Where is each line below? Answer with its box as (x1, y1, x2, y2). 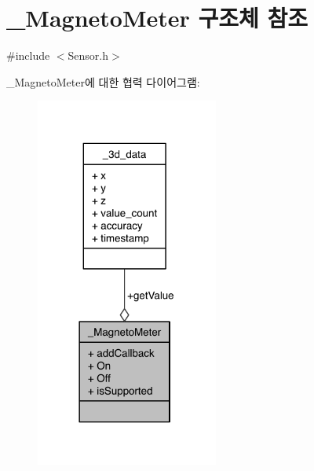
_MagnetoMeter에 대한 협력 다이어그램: (6, 73, 200, 90)
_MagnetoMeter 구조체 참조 (6, 2, 309, 34)
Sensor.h (68, 47, 109, 64)
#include (6, 47, 50, 64)
